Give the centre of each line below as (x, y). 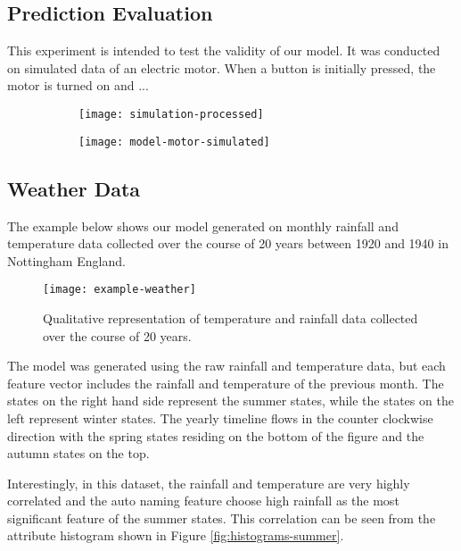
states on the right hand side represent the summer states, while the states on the (230, 401)
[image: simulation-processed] (171, 114)
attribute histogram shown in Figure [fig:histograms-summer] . (176, 535)
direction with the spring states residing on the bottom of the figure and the (216, 435)
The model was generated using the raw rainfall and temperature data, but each (226, 366)
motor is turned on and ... (78, 85)
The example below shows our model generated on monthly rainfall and (203, 225)
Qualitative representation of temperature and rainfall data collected (230, 317)
